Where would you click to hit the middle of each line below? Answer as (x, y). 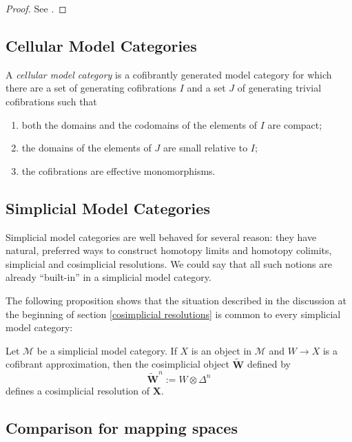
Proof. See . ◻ (36, 8)
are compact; (295, 124)
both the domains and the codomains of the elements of (139, 124)
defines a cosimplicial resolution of (78, 390)
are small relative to (205, 148)
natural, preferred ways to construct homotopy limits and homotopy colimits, (169, 250)
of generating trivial (279, 88)
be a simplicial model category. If (107, 350)
